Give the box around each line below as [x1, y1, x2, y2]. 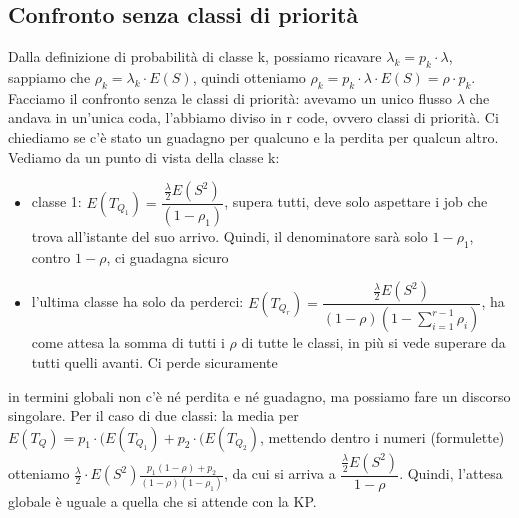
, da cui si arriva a [223, 463, 336, 484]
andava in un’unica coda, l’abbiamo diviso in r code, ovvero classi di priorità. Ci [8, 107, 499, 128]
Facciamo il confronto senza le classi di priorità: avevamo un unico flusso [8, 87, 453, 108]
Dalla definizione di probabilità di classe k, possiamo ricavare [8, 46, 382, 67]
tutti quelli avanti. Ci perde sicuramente [31, 351, 278, 372]
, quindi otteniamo [192, 67, 306, 87]
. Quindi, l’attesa [399, 463, 503, 484]
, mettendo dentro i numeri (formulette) [259, 426, 505, 447]
